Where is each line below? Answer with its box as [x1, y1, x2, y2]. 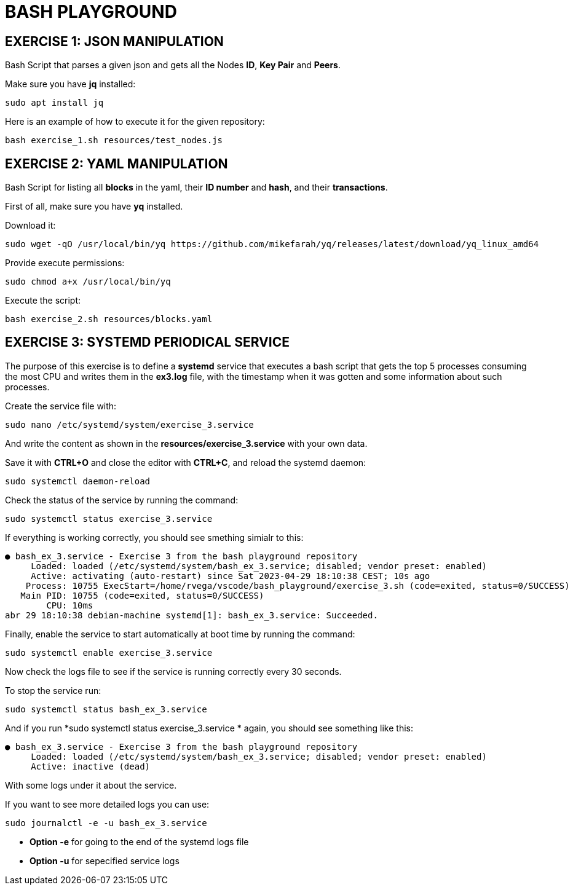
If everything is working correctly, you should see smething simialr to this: [5, 532, 304, 543]
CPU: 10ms [46, 600, 93, 610]
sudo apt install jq [5, 98, 104, 108]
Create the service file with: [5, 400, 117, 411]
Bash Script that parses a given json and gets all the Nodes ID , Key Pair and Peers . [5, 60, 341, 71]
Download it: [5, 220, 56, 231]
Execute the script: [5, 295, 81, 306]
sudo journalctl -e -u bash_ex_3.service [5, 817, 207, 828]
